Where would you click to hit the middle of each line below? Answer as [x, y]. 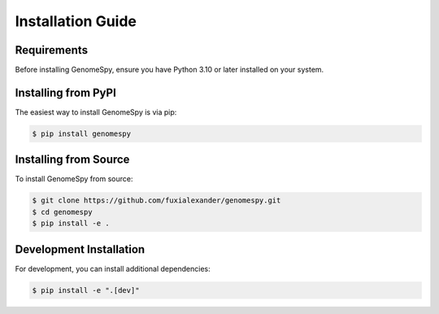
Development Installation [80, 249]
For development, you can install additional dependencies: [113, 268]
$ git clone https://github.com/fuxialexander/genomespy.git [156, 201]
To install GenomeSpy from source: [74, 179]
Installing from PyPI [66, 92]
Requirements [52, 50]
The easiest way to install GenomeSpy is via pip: [96, 112]
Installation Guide [76, 21]
